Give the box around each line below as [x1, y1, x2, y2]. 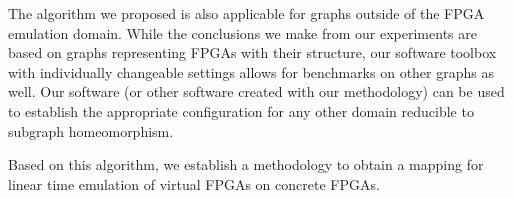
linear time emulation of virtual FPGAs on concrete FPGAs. [8, 173, 380, 194]
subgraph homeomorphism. [8, 120, 174, 141]
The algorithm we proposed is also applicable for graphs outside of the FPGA [8, 3, 485, 23]
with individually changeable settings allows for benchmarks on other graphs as [8, 61, 494, 82]
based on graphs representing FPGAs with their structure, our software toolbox [8, 42, 497, 63]
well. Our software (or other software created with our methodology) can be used [8, 81, 505, 102]
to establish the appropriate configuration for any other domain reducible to [8, 100, 474, 121]
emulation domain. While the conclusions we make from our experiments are [8, 22, 477, 43]
